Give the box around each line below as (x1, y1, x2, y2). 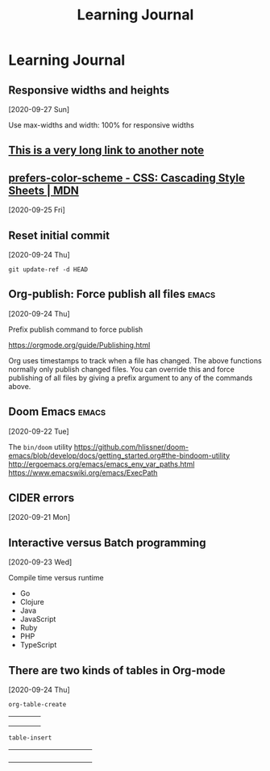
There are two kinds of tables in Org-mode (8, 664, 226, 677)
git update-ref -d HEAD (8, 266, 89, 274)
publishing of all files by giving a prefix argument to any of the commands (8, 373, 253, 383)
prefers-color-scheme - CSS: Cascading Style (8, 171, 246, 185)
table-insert (8, 734, 52, 742)
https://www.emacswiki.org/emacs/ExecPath (8, 467, 158, 477)
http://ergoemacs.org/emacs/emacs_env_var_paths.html (8, 459, 195, 469)
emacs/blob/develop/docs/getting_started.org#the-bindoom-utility (8, 450, 231, 460)
